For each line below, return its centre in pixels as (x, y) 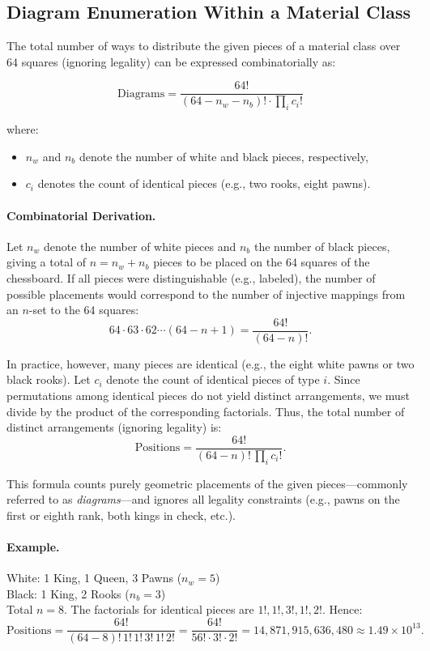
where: (23, 129)
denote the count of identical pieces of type (213, 379)
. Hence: (342, 609)
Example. (33, 547)
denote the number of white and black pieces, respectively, (224, 156)
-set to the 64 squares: (84, 310)
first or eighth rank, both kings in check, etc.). (121, 515)
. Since (344, 379)
